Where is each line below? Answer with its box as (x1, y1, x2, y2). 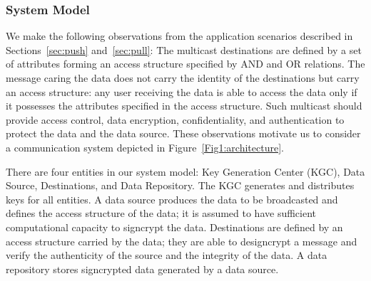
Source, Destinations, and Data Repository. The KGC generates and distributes (6, 178, 355, 193)
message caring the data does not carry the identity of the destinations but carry (6, 70, 360, 85)
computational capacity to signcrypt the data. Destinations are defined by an (6, 219, 343, 234)
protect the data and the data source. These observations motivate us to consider (6, 126, 361, 141)
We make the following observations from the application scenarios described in (6, 28, 353, 43)
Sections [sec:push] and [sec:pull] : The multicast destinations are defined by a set (6, 42, 362, 57)
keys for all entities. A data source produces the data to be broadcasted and (6, 191, 338, 206)
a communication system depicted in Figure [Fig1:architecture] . (6, 139, 284, 154)
